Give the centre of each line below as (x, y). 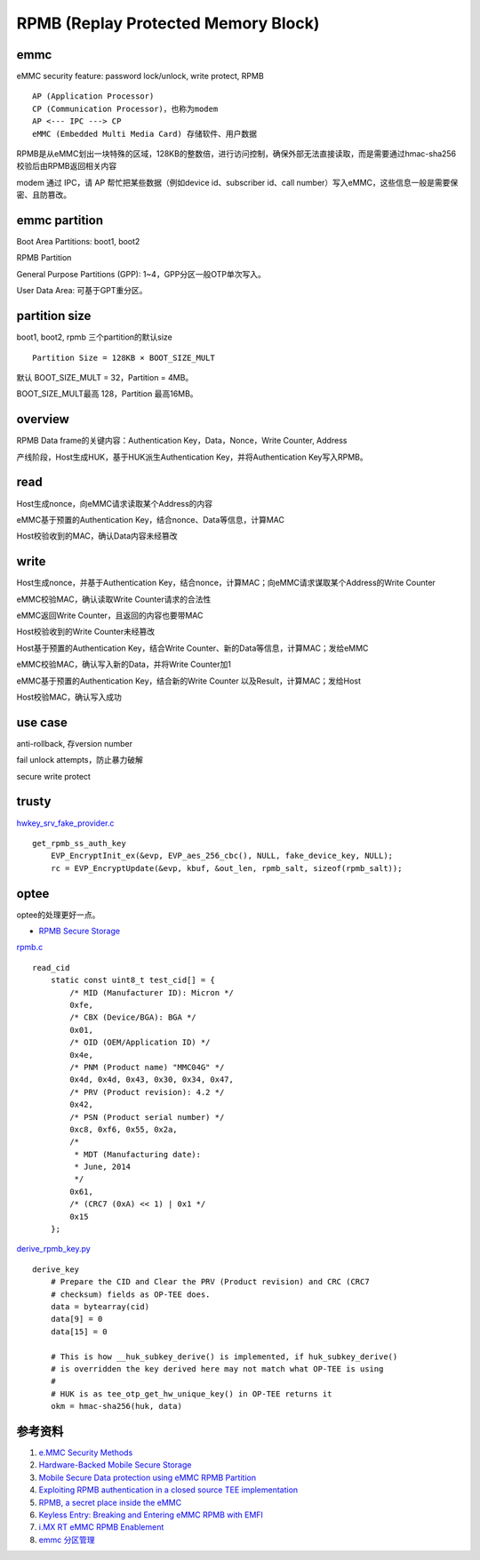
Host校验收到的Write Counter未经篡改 (86, 632)
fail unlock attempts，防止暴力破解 (80, 760)
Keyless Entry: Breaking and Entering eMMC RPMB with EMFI (151, 1515)
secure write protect (53, 776)
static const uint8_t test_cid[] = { (132, 980)
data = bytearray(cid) (100, 1306)
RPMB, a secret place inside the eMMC (110, 1502)
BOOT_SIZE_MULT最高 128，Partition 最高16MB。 (108, 394)
